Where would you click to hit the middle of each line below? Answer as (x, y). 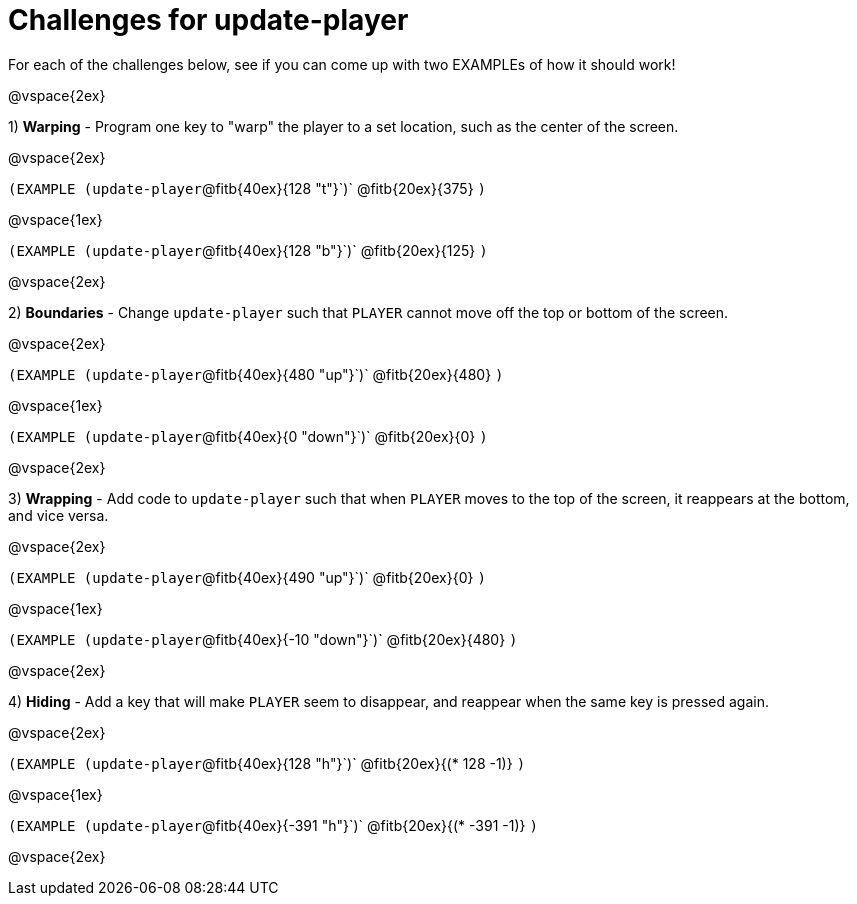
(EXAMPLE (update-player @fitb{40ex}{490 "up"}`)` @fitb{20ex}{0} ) (247, 577)
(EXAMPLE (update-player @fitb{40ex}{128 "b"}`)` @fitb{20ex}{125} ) (248, 250)
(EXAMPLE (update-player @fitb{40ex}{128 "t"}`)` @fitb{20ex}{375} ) (247, 188)
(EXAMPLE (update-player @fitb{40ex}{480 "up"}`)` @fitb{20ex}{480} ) (256, 374)
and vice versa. (58, 515)
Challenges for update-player (208, 20)
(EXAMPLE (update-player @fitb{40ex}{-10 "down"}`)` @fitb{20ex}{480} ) (263, 639)
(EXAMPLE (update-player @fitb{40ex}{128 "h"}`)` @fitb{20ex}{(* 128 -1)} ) (267, 763)
